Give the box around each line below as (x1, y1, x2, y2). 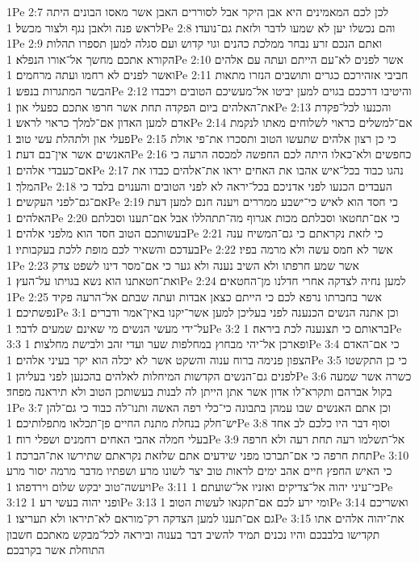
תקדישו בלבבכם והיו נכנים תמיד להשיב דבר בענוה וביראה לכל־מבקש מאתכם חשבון (6, 525, 380, 542)
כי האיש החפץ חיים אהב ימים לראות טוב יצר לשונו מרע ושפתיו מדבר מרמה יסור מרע (6, 462, 392, 479)
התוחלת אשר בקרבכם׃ (6, 541, 105, 558)
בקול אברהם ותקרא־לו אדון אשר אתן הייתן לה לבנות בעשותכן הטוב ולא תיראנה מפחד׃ (6, 383, 392, 400)
